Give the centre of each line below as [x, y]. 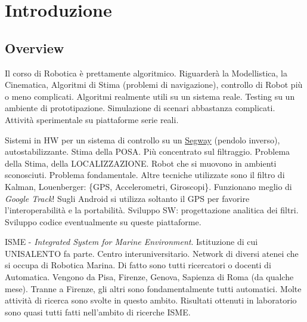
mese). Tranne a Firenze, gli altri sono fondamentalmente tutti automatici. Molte [153, 288]
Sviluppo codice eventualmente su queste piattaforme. [103, 221]
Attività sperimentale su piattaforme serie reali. [92, 119]
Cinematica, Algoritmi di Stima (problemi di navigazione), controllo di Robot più [154, 85]
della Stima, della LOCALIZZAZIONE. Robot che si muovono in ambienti [141, 163]
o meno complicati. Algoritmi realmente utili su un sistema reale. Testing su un [150, 96]
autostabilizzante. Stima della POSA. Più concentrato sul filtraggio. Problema [148, 151]
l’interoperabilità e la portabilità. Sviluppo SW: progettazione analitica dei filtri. [152, 210]
